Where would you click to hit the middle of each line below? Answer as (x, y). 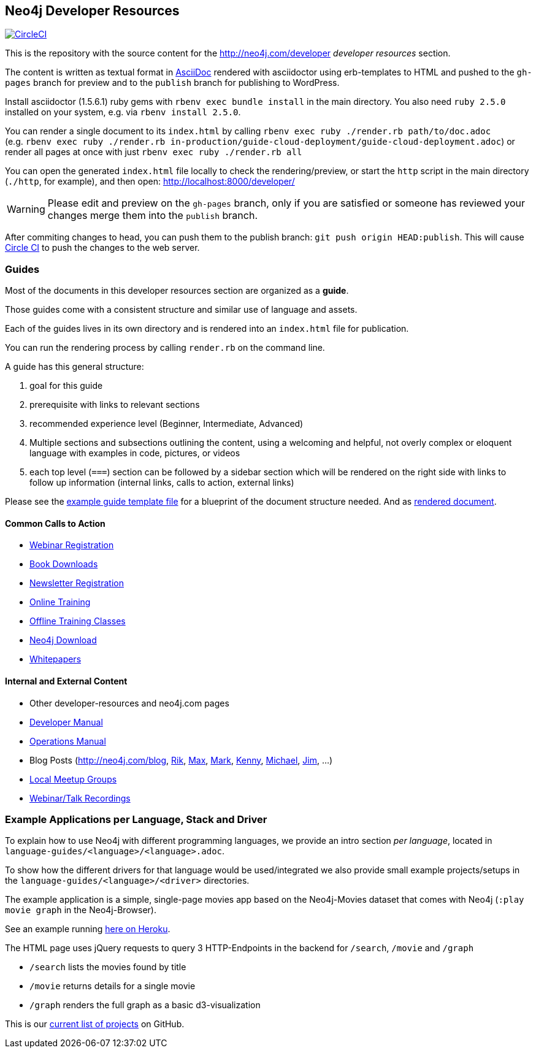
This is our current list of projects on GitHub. (95, 1024)
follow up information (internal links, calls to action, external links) (162, 483)
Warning (26, 209)
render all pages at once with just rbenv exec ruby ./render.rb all (154, 152)
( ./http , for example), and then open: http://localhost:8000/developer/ (150, 182)
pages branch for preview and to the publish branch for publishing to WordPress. (172, 83)
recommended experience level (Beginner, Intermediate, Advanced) (167, 424)
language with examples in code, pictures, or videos (135, 453)
